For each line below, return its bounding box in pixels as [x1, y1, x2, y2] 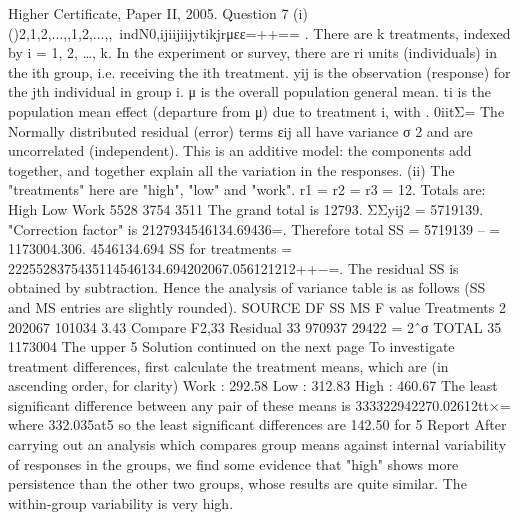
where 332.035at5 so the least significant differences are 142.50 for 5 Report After [8, 414, 507, 435]
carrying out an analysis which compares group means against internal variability [8, 434, 507, 455]
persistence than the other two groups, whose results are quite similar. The [8, 473, 467, 494]
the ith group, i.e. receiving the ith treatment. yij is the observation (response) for [8, 61, 511, 82]
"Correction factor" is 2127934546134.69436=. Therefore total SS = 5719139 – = [8, 218, 501, 239]
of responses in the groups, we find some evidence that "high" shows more [8, 453, 459, 474]
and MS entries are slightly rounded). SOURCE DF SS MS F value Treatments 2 [8, 296, 506, 317]
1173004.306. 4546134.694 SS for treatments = [8, 238, 293, 259]
